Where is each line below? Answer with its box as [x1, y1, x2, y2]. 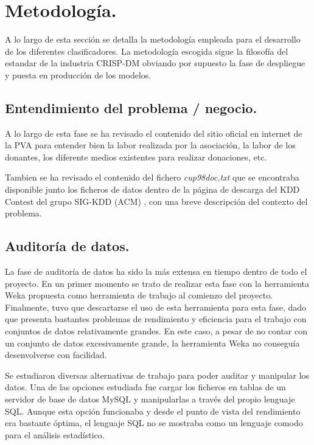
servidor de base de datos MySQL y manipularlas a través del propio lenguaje [5, 393, 295, 405]
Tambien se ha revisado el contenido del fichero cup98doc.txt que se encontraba [5, 171, 299, 184]
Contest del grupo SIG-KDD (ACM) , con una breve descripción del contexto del [5, 195, 308, 207]
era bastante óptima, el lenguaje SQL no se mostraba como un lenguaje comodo [5, 416, 303, 429]
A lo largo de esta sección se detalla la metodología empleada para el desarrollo [5, 33, 301, 46]
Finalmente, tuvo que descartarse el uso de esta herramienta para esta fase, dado [5, 300, 307, 313]
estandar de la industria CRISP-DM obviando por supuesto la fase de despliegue [5, 57, 305, 69]
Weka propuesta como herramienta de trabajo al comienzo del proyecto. [5, 289, 273, 302]
